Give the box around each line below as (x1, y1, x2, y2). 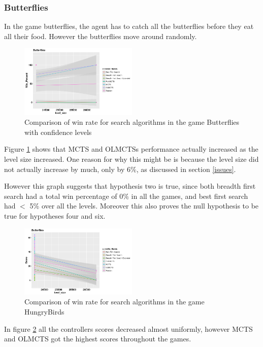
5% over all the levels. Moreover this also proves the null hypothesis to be (29, 200, 259, 211)
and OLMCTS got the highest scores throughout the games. (4, 333, 191, 344)
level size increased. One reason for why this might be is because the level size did (4, 154, 259, 164)
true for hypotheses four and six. (4, 210, 106, 221)
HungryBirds (24, 306, 64, 317)
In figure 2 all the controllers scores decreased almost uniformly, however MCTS (4, 323, 253, 334)
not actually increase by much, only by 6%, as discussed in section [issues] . (4, 163, 236, 174)
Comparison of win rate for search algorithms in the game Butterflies (24, 117, 240, 127)
